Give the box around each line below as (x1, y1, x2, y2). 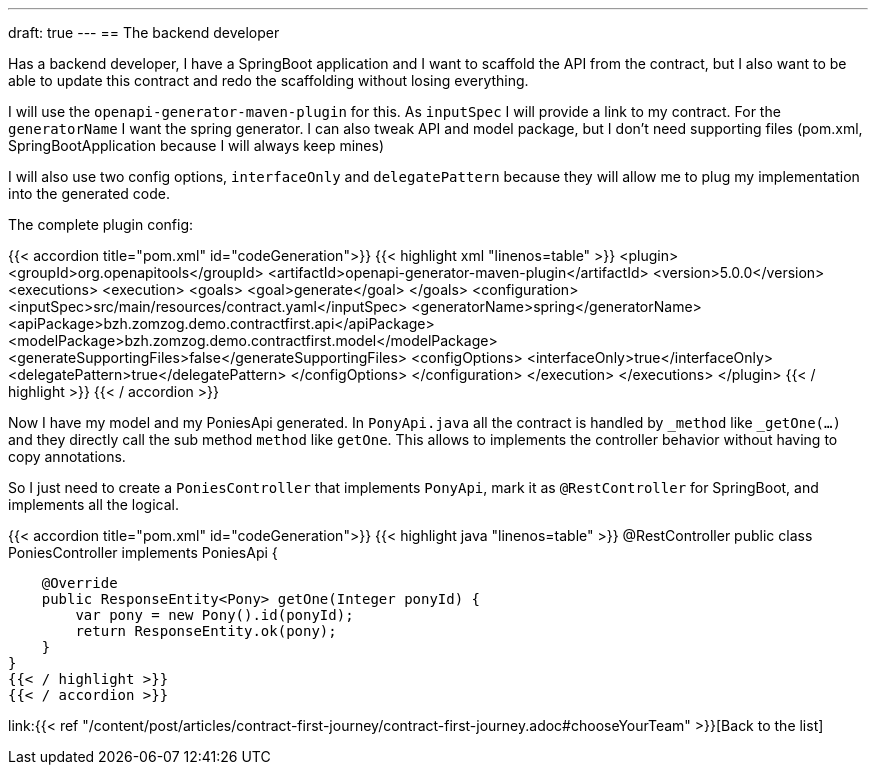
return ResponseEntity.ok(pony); (75, 623, 337, 639)
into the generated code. (8, 185, 170, 202)
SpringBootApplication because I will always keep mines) (8, 137, 385, 154)
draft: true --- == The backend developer (8, 24, 280, 41)
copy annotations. (8, 448, 126, 465)
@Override (41, 575, 118, 591)
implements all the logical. (8, 496, 179, 513)
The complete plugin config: (8, 216, 194, 233)
